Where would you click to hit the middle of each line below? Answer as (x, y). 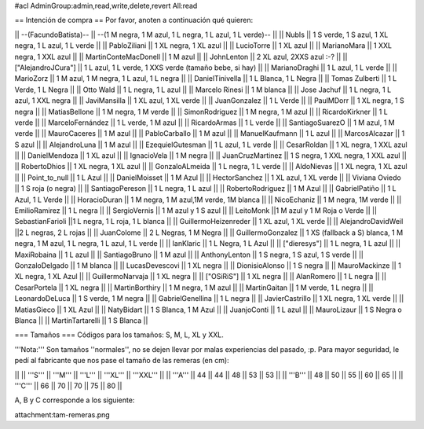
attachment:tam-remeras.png (62, 414)
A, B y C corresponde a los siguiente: (75, 400)
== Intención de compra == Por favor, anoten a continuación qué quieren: (134, 20)
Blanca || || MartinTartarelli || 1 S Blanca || (81, 320)
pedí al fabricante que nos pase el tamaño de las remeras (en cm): (122, 361)
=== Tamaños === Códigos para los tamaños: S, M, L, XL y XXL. (119, 335)
